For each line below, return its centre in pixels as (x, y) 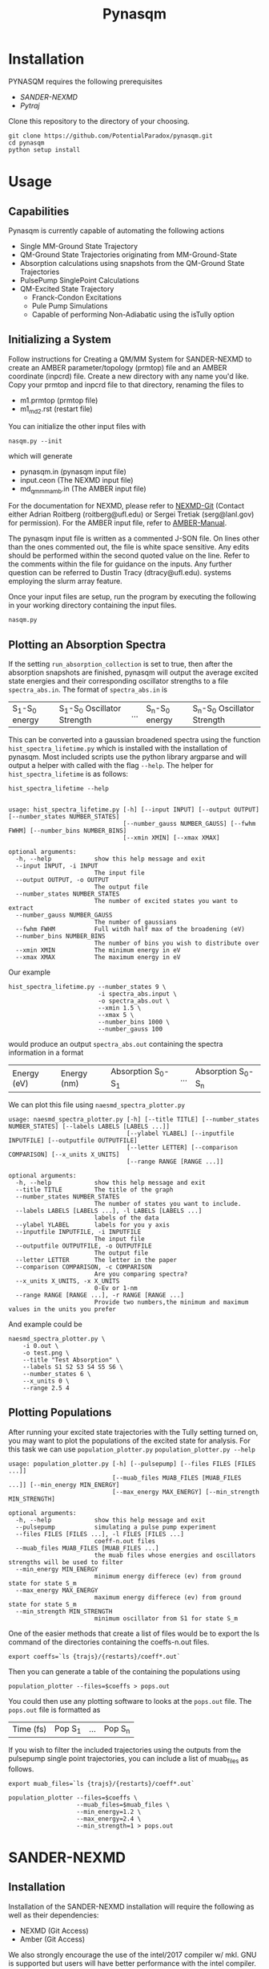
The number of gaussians (136, 922)
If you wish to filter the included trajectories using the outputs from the (125, 1750)
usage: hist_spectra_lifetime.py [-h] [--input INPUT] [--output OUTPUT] (134, 810)
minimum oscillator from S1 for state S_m (166, 1618)
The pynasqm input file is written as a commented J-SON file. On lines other (134, 538)
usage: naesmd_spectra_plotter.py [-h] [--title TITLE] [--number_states (134, 1119)
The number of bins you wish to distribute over (177, 944)
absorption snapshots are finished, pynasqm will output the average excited (133, 672)
